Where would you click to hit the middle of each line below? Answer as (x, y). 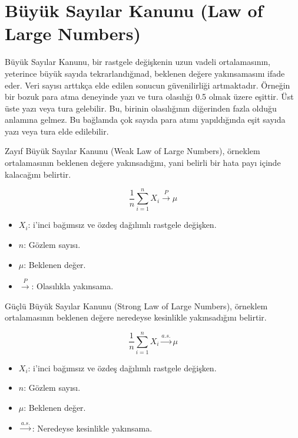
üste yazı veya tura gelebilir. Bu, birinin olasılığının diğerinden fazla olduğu (141, 108)
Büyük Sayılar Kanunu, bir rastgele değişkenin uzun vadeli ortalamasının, (138, 62)
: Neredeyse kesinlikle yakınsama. (92, 428)
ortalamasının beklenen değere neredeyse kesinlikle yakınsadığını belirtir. (136, 317)
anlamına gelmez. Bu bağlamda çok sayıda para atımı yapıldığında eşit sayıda (145, 120)
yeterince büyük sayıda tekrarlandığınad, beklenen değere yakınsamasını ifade (145, 73)
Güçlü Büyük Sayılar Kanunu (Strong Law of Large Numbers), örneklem (136, 305)
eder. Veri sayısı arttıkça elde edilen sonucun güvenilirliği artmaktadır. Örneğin (148, 85)
